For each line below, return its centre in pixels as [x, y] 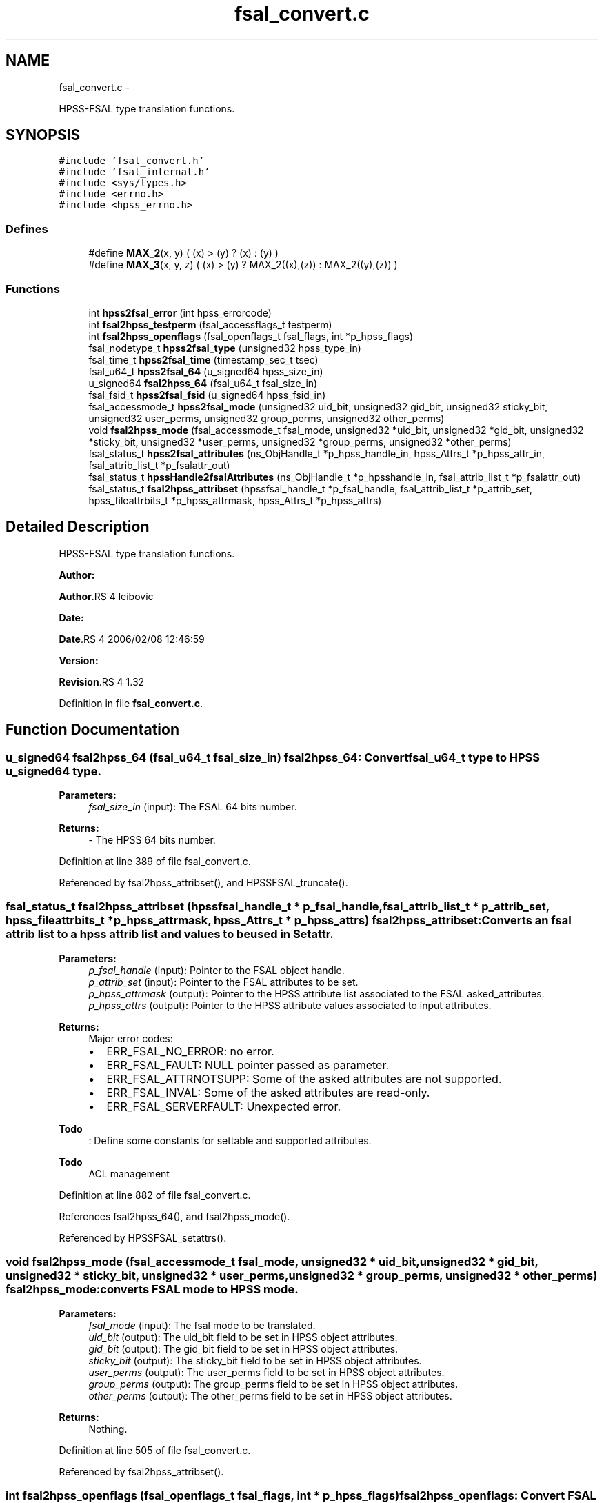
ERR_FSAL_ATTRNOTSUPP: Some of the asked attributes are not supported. [304, 1078]
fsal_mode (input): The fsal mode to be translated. [202, 1325]
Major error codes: [131, 1038]
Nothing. [108, 1429]
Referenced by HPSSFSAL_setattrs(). [143, 1237]
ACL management [129, 1173]
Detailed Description [78, 527]
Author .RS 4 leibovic [106, 596]
